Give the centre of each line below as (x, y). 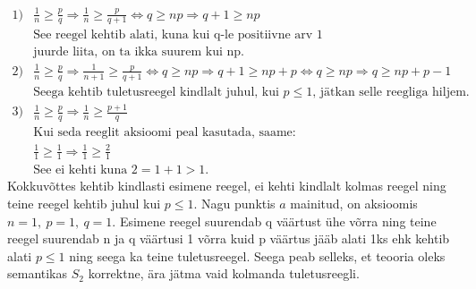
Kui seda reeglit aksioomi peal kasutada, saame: (165, 133)
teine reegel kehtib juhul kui (84, 204)
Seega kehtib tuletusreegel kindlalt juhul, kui (156, 92)
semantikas (38, 273)
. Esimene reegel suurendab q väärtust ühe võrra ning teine (274, 221)
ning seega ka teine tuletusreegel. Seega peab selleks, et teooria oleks (257, 255)
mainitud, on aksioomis (354, 204)
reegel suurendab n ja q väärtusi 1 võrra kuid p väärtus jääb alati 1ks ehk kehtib (229, 238)
